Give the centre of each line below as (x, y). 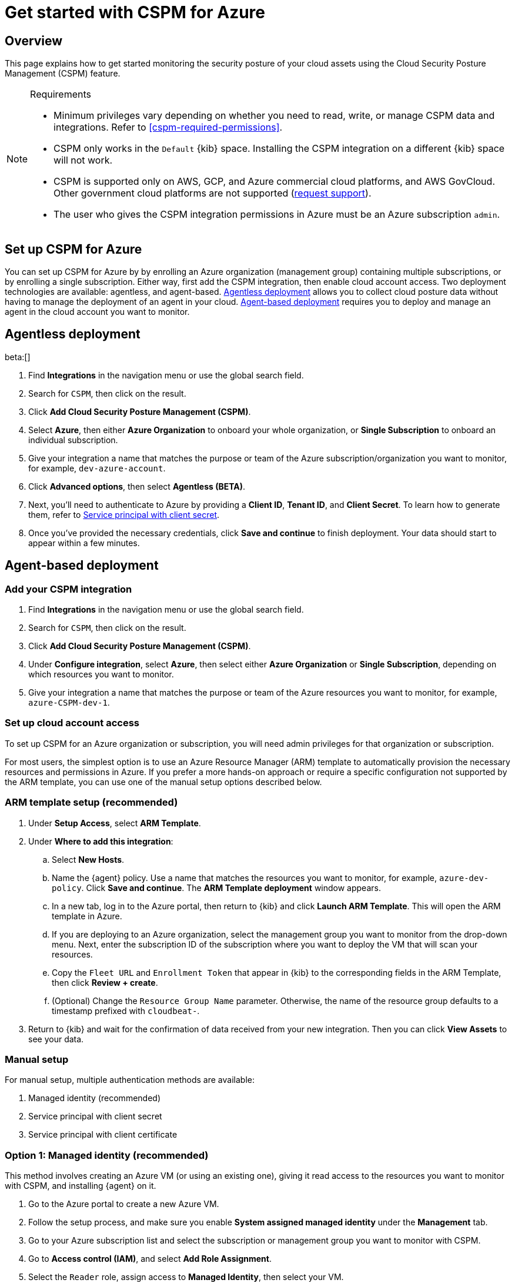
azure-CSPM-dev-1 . (69, 703)
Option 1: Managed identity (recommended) (107, 1155)
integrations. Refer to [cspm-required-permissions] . (168, 127)
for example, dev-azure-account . (97, 468)
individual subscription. (73, 440)
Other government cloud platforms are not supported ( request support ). (213, 193)
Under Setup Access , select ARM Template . (115, 823)
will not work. (83, 160)
